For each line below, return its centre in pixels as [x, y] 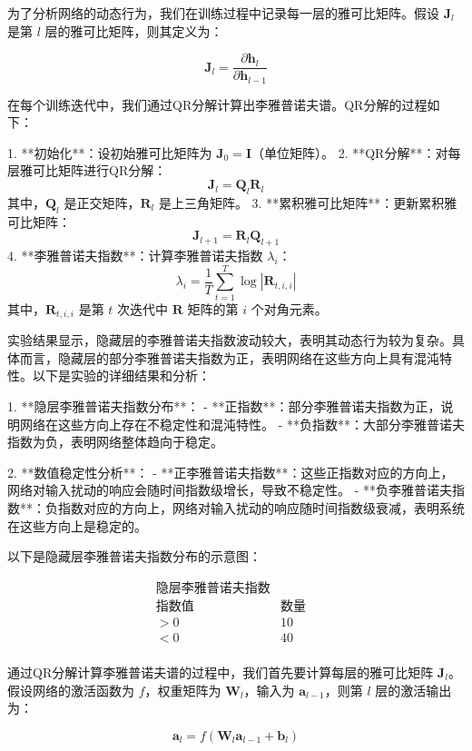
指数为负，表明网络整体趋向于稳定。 [115, 442]
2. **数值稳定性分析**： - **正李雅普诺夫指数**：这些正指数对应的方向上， [231, 472]
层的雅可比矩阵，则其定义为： [134, 30]
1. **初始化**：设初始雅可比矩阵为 [110, 152]
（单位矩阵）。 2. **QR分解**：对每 [356, 152]
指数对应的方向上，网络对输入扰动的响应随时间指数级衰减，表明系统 [261, 507]
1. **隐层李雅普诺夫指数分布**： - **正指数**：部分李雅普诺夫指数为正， [224, 406]
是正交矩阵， [102, 202]
